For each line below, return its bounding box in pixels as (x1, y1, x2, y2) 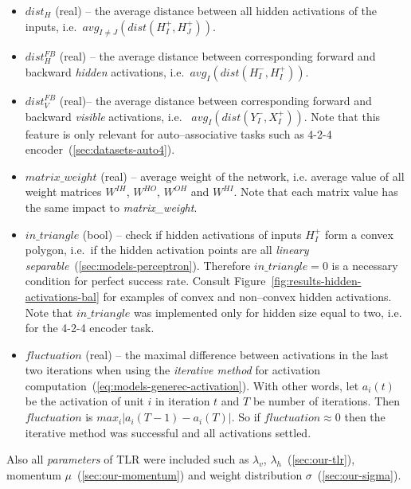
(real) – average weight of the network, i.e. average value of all (100, 167, 405, 184)
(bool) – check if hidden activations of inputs (82, 225, 302, 242)
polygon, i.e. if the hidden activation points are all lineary (25, 241, 309, 258)
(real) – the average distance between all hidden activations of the (55, 2, 378, 18)
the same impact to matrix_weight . (25, 198, 198, 215)
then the (344, 409, 386, 425)
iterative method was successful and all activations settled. (25, 424, 311, 440)
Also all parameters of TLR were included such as (6, 451, 249, 467)
